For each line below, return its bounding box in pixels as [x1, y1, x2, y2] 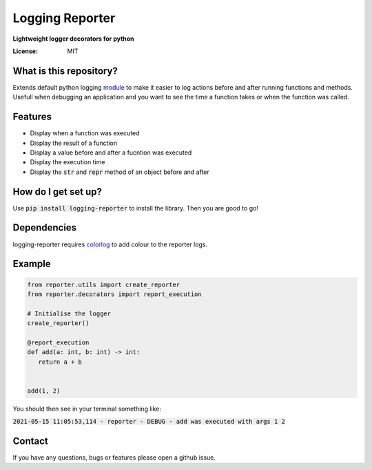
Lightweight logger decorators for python [12, 35, 134, 43]
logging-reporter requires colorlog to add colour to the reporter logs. [12, 240, 208, 248]
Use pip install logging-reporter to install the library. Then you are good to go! [12, 204, 258, 212]
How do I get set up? [12, 186, 103, 197]
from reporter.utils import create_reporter [27, 280, 180, 288]
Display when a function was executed [30, 129, 140, 137]
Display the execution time [30, 158, 105, 166]
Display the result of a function [30, 139, 117, 147]
